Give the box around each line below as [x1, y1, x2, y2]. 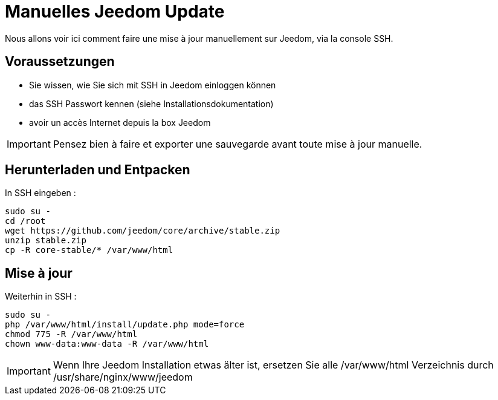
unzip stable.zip [5, 235, 86, 246]
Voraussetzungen [5, 54, 115, 70]
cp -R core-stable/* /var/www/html [5, 245, 173, 255]
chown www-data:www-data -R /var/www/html [5, 339, 209, 349]
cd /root [5, 216, 46, 226]
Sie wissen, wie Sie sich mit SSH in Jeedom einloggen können [29, 79, 276, 90]
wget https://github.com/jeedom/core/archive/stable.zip [5, 226, 280, 236]
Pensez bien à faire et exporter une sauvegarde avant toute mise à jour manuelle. [53, 137, 422, 150]
